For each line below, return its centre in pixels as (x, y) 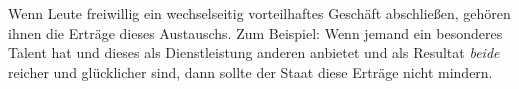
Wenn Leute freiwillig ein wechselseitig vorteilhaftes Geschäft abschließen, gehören (259, 13)
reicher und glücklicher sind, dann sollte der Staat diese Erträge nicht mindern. (250, 71)
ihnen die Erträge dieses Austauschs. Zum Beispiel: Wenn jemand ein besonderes (255, 32)
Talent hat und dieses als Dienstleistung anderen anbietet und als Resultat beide (254, 52)
